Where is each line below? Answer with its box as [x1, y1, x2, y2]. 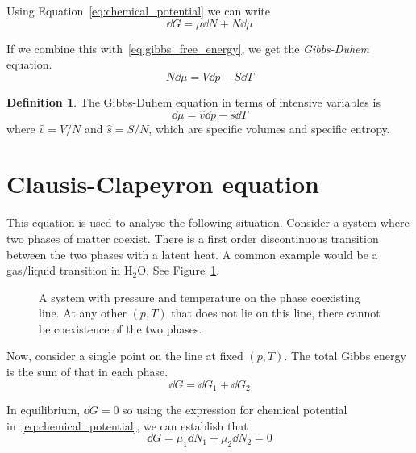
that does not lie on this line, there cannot [171, 304, 381, 321]
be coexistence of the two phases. [39, 320, 202, 337]
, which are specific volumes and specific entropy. [148, 120, 390, 136]
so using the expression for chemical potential [123, 401, 347, 418]
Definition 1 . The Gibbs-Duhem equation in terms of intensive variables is [6, 93, 381, 110]
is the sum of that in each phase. [6, 363, 168, 380]
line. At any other [39, 304, 127, 321]
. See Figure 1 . [146, 262, 220, 279]
